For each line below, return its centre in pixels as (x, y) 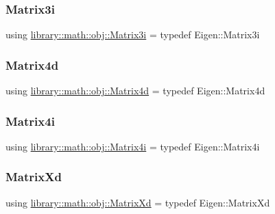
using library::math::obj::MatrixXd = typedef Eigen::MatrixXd (138, 202)
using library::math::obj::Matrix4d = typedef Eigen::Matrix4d (135, 91)
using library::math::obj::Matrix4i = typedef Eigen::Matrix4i (133, 146)
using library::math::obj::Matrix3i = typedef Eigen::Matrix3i (133, 35)
